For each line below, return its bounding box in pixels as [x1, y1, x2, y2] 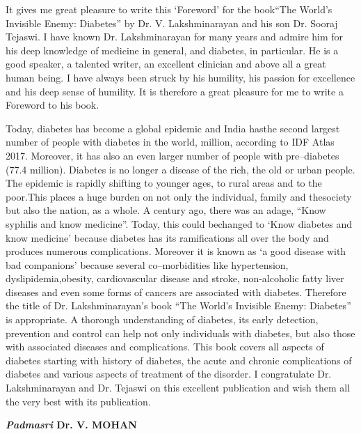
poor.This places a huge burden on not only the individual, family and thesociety [6, 189, 352, 203]
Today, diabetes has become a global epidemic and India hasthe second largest [6, 121, 340, 135]
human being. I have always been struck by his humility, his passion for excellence [6, 70, 355, 84]
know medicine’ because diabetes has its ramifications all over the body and [6, 230, 329, 245]
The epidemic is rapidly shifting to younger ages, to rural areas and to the [6, 176, 322, 190]
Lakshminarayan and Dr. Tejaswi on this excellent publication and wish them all [6, 380, 351, 395]
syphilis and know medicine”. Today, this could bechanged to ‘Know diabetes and [6, 216, 353, 231]
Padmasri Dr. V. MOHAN [6, 417, 137, 432]
